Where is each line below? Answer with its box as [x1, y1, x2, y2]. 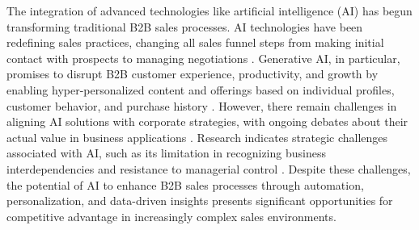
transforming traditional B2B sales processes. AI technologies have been [6, 18, 363, 35]
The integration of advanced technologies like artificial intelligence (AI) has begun [6, 2, 413, 19]
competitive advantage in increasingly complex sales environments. [6, 207, 336, 224]
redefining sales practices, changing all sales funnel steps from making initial [6, 34, 384, 51]
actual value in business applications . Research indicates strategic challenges [6, 128, 388, 145]
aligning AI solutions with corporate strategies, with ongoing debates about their [6, 113, 408, 130]
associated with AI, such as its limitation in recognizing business [6, 144, 326, 161]
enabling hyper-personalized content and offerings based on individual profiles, [6, 81, 395, 98]
